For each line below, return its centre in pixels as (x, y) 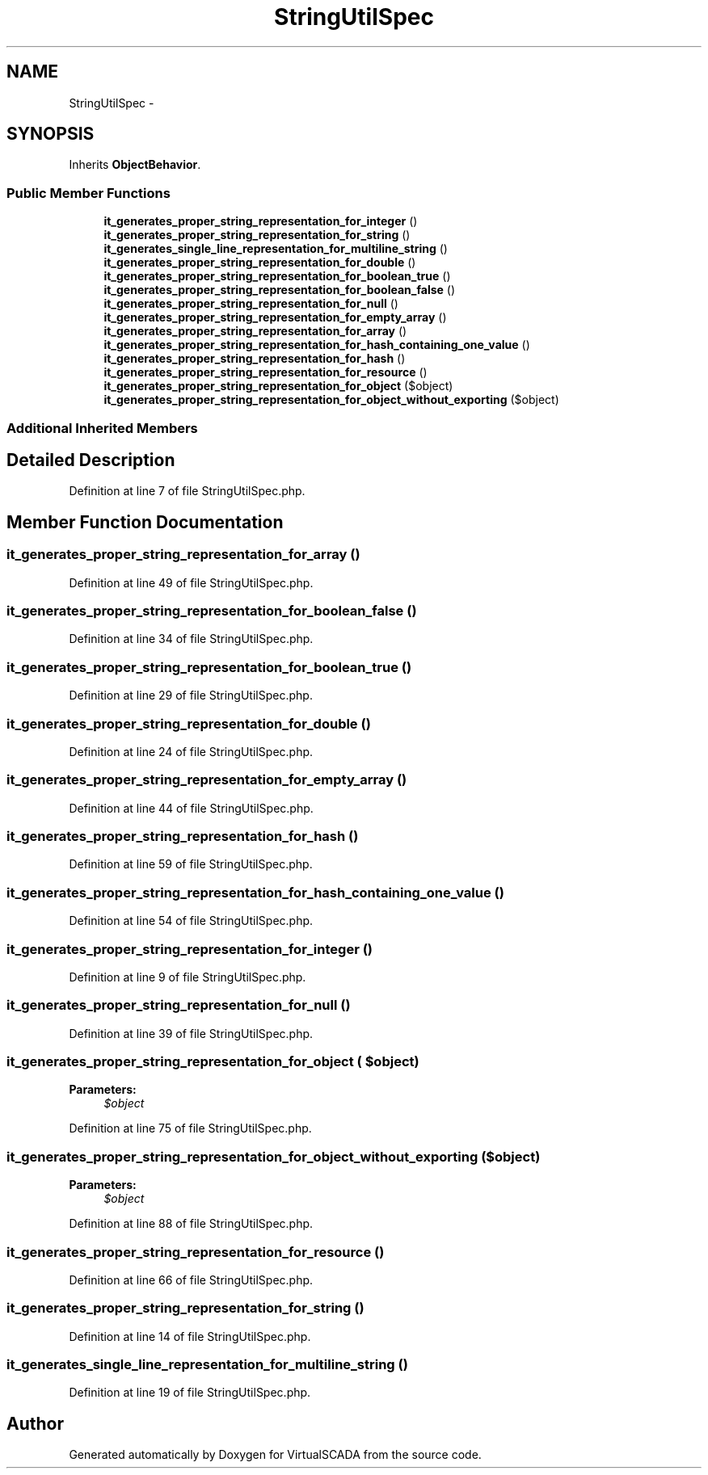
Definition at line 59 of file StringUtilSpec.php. (191, 864)
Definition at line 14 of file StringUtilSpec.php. (190, 1336)
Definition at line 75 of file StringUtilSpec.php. (190, 1128)
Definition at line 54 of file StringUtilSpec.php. (191, 921)
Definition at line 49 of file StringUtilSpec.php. (191, 582)
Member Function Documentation (145, 522)
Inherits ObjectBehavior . (135, 165)
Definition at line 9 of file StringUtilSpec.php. (188, 977)
